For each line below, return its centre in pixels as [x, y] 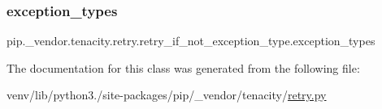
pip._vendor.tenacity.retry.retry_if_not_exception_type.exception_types [191, 41]
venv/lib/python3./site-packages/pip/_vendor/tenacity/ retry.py [167, 95]
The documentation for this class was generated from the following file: [183, 67]
